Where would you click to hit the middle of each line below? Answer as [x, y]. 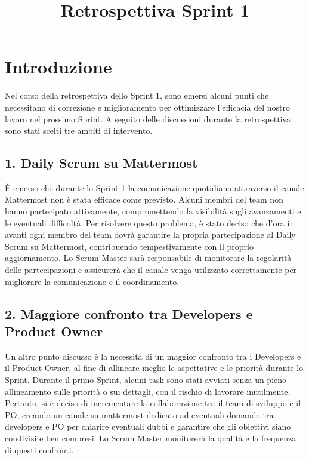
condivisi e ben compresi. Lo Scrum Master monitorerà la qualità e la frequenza [151, 438]
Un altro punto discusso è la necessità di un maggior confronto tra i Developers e [153, 356]
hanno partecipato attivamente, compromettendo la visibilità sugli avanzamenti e [153, 211]
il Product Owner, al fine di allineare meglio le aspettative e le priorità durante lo [154, 368]
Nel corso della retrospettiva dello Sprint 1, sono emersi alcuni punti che [137, 95]
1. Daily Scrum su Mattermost [101, 163]
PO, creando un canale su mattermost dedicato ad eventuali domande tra [139, 414]
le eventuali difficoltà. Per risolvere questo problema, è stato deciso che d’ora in [150, 223]
